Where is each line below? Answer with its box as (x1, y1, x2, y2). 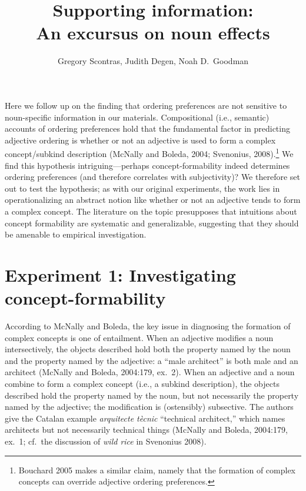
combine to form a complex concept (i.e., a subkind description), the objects (5, 377, 280, 389)
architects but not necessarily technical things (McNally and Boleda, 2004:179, (5, 423, 288, 436)
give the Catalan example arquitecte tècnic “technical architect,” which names (5, 412, 285, 424)
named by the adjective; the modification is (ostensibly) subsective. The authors (5, 400, 294, 413)
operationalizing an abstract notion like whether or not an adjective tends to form (5, 193, 301, 206)
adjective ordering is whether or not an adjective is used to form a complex (5, 133, 276, 146)
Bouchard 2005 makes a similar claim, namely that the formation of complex (18, 463, 296, 476)
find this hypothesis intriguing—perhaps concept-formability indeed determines (5, 159, 290, 171)
